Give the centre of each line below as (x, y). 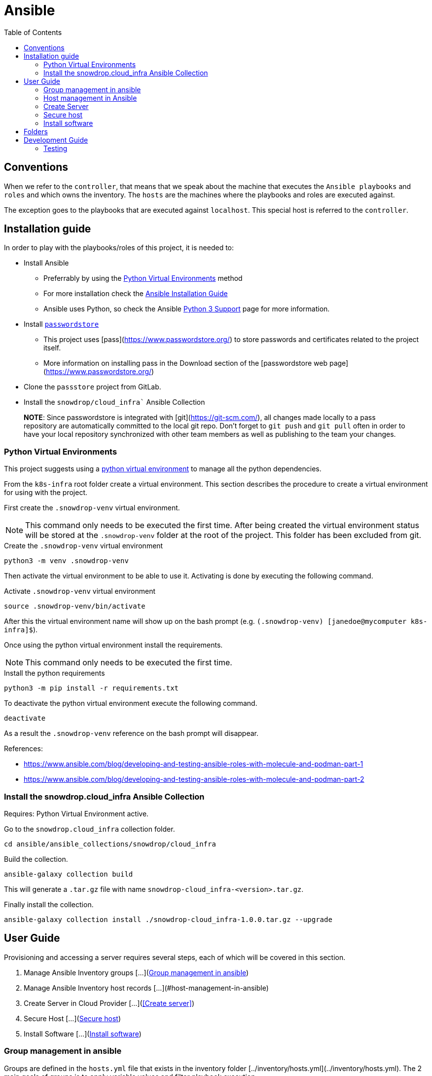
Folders (36, 131)
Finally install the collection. (49, 904)
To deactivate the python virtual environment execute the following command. (131, 703)
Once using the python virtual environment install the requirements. (113, 645)
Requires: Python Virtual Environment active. (76, 813)
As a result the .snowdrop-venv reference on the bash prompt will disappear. (131, 733)
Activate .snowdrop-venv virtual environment (80, 591)
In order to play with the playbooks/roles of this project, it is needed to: (119, 248)
